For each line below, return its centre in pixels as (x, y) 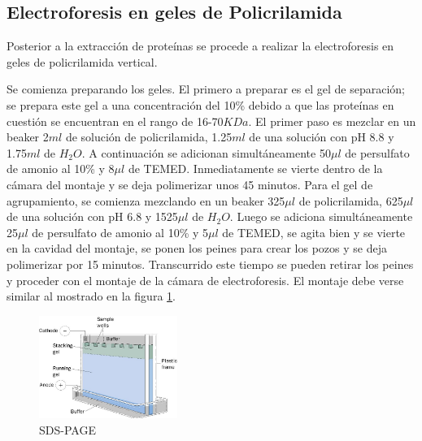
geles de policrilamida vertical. (82, 61)
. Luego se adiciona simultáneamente (321, 216)
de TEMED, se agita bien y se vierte (314, 232)
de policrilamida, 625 (351, 200)
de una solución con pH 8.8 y (322, 137)
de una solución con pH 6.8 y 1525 (92, 216)
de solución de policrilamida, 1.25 (149, 137)
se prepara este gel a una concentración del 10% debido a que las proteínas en (200, 104)
